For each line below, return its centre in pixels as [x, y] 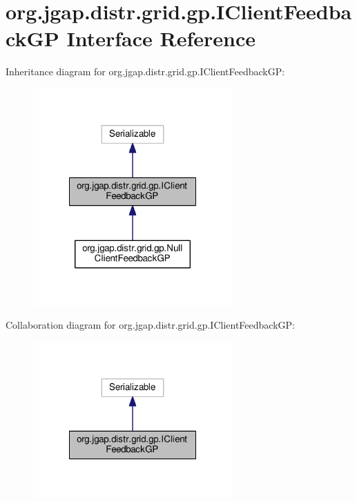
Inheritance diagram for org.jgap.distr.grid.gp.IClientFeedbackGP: [145, 71]
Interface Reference [161, 38]
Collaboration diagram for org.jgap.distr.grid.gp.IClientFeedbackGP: [150, 325]
